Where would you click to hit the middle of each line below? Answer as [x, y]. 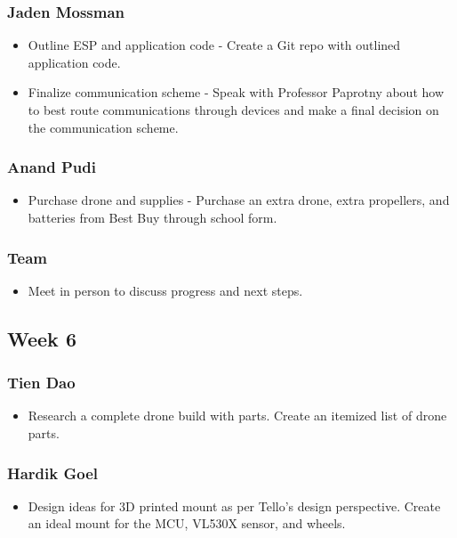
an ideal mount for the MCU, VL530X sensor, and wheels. [187, 523]
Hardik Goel [53, 473]
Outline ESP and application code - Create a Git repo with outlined [214, 45]
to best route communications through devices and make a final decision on [233, 110]
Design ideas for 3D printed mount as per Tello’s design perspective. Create [234, 505]
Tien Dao [41, 383]
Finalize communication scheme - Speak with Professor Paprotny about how [236, 92]
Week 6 [42, 338]
